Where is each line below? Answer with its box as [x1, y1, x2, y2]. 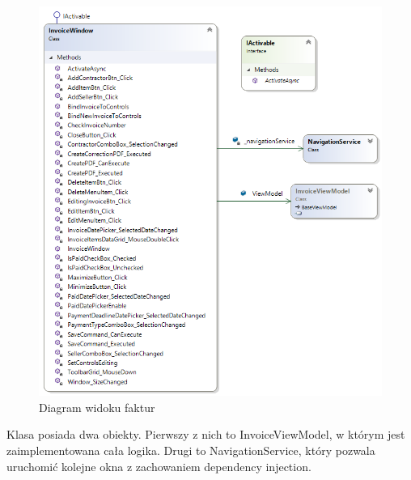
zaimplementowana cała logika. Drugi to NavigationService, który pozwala [6, 441, 375, 458]
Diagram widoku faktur [39, 398, 155, 415]
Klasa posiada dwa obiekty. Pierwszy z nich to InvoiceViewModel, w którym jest [6, 426, 405, 443]
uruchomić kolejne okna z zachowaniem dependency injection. [6, 457, 311, 474]
